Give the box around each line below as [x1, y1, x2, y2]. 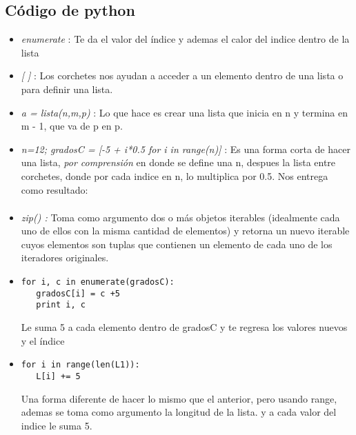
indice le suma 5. [21, 418, 92, 432]
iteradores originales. [21, 250, 109, 265]
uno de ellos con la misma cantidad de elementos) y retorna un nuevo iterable [21, 223, 350, 238]
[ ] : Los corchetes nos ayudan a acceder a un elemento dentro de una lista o [21, 68, 344, 83]
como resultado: [21, 182, 88, 196]
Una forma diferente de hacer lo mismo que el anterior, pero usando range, [21, 391, 337, 405]
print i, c [36, 300, 86, 310]
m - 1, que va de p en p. [21, 119, 123, 133]
